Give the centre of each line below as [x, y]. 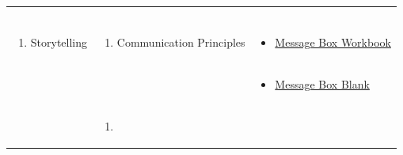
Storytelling [59, 42]
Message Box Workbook [333, 42]
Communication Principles [181, 42]
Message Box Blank [322, 83]
